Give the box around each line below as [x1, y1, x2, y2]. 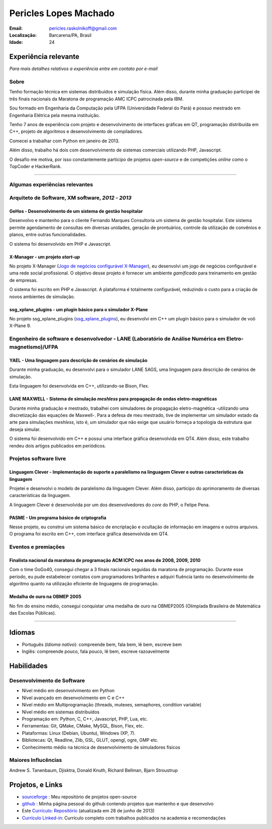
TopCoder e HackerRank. [9, 163, 62, 169]
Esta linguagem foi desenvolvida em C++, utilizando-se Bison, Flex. [9, 383, 150, 389]
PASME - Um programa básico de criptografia [9, 515, 107, 521]
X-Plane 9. [9, 323, 31, 329]
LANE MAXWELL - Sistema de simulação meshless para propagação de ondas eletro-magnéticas [9, 396, 217, 402]
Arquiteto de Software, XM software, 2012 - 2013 [9, 194, 132, 201]
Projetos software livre [9, 455, 66, 462]
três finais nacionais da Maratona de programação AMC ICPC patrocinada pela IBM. [9, 96, 184, 102]
